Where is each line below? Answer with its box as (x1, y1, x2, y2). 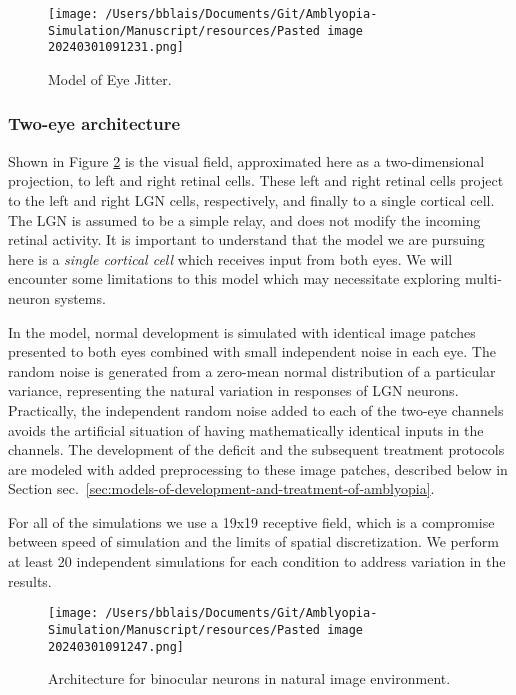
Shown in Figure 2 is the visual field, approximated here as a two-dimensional (8, 150, 485, 171)
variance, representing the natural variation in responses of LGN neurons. (8, 380, 459, 401)
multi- (464, 268, 502, 289)
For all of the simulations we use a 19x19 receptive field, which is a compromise (8, 511, 495, 532)
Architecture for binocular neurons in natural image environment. (48, 668, 451, 689)
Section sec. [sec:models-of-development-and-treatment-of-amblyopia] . (8, 478, 435, 499)
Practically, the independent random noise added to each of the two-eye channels (8, 399, 504, 420)
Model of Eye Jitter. (48, 68, 172, 89)
